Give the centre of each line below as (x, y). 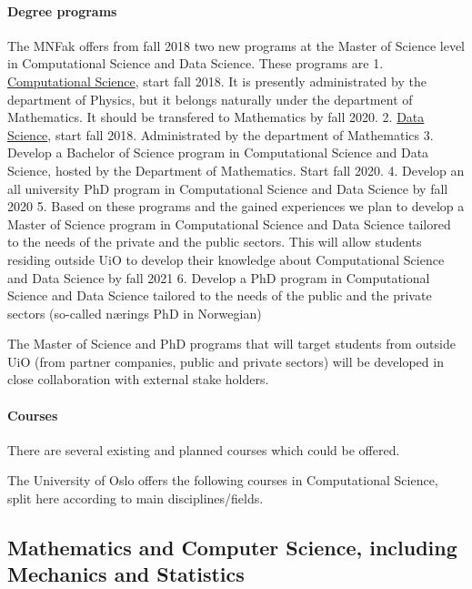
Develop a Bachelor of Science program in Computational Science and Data (218, 152)
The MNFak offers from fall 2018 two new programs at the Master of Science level (236, 45)
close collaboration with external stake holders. (138, 379)
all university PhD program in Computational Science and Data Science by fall (228, 188)
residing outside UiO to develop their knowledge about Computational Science (226, 259)
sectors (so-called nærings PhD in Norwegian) (135, 313)
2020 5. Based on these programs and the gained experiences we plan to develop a (236, 206)
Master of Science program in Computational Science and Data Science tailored (229, 223)
